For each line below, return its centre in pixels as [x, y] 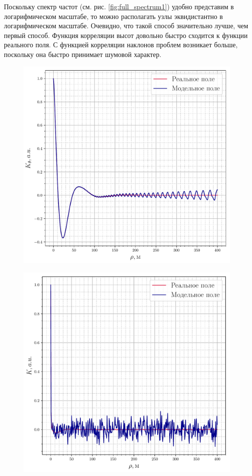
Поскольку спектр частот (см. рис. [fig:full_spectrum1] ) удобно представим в [119, 6]
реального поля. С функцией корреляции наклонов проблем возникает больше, [121, 45]
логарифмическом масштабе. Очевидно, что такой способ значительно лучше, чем [126, 26]
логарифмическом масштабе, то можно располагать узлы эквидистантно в [114, 16]
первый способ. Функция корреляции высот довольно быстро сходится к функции [126, 35]
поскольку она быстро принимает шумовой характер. [83, 54]
